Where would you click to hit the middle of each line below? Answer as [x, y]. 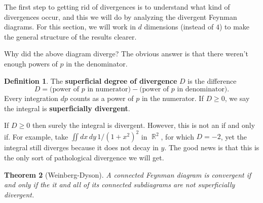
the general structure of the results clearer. [70, 36]
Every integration [31, 98]
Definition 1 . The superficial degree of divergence [91, 80]
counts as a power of [102, 98]
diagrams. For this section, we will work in [70, 27]
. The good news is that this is [212, 147]
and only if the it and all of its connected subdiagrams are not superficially [120, 184]
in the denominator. [97, 63]
